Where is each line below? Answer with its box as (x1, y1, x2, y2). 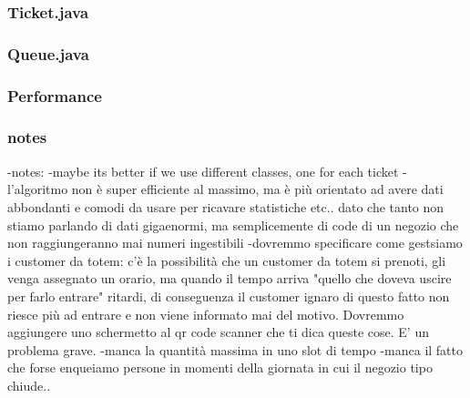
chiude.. (7, 375, 51, 394)
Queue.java (7, 42, 89, 65)
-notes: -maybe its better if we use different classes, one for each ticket (7, 161, 399, 180)
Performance (7, 84, 102, 107)
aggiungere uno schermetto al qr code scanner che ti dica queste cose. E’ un (7, 322, 429, 342)
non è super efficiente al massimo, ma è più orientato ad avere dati (71, 179, 444, 199)
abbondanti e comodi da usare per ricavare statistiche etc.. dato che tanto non (7, 197, 444, 216)
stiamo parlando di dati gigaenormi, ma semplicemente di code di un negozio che (7, 215, 459, 234)
